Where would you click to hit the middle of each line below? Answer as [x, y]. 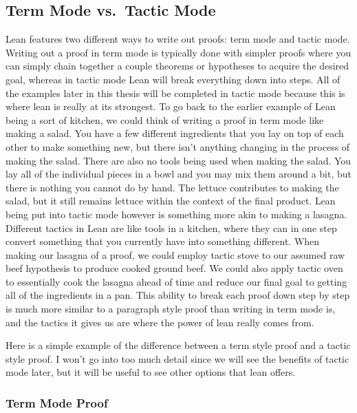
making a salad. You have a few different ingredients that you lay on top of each [175, 133]
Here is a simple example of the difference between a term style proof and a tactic [178, 345]
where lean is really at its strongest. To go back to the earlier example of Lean [171, 106]
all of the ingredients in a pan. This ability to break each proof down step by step [178, 295]
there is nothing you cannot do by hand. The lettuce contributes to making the [172, 187]
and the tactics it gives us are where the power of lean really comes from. [160, 322]
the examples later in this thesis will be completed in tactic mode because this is [175, 93]
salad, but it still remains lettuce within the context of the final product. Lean [171, 201]
